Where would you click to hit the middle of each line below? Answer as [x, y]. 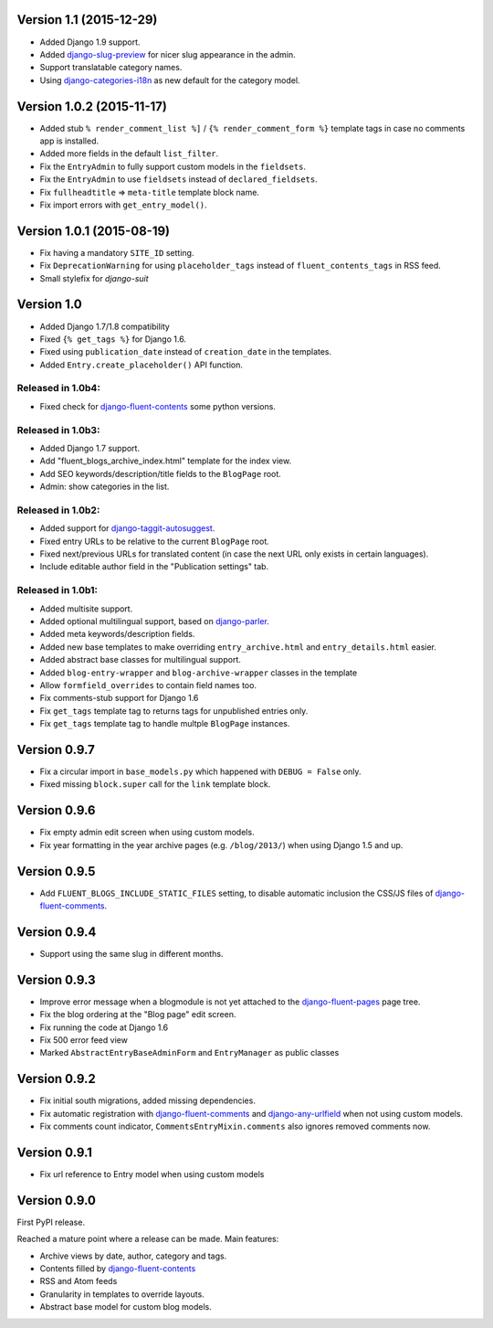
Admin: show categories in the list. [105, 487]
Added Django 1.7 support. [90, 448]
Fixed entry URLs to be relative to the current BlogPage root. [154, 541]
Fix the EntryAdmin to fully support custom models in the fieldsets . [173, 166]
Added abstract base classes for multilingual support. [141, 660]
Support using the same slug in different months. [131, 953]
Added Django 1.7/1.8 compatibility [105, 326]
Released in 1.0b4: [58, 388]
